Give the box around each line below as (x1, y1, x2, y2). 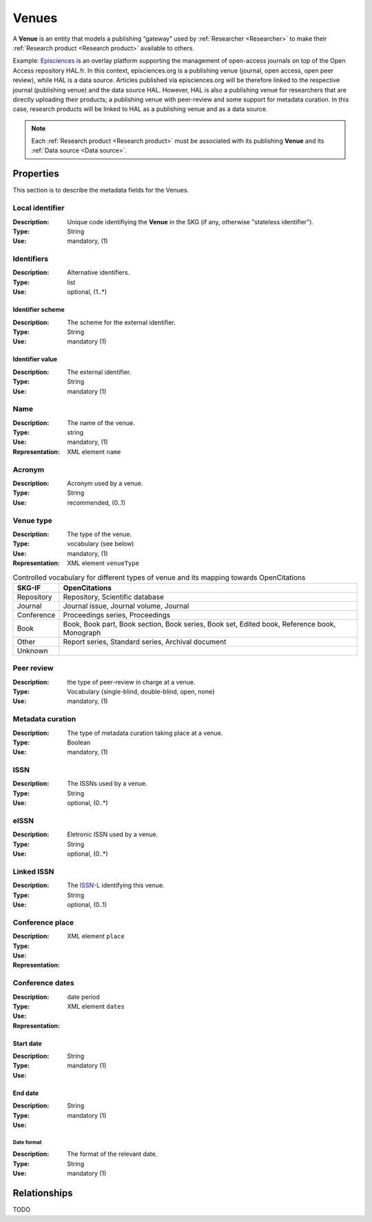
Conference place (12, 918, 74, 927)
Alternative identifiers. (67, 268, 130, 277)
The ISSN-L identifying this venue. (67, 881, 165, 889)
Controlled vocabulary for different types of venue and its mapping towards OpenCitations (12, 573, 306, 582)
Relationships (12, 1187, 73, 1199)
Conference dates (12, 978, 75, 988)
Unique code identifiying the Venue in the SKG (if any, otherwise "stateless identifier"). (67, 217, 313, 226)
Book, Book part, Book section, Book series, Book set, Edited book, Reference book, (63, 619, 336, 629)
